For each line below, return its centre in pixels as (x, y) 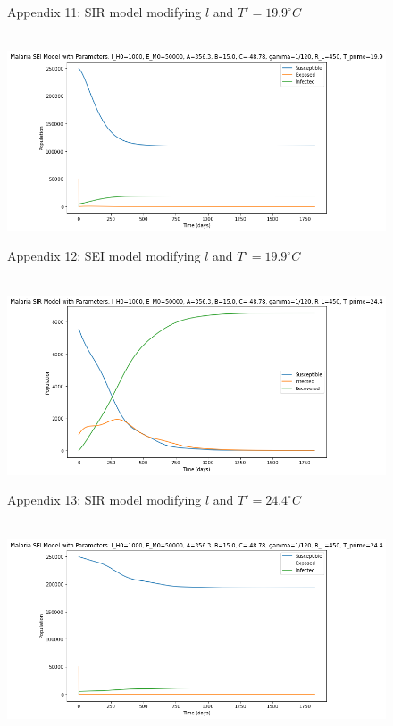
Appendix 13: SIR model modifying (105, 500)
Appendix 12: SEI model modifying (104, 256)
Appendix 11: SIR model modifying (105, 12)
